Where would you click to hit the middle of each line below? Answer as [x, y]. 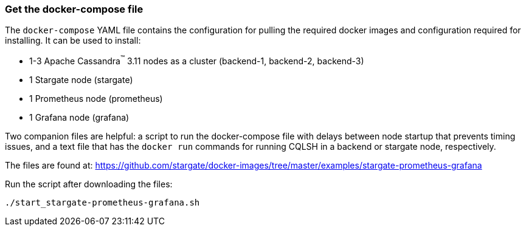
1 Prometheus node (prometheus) [96, 99]
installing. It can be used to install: [73, 41]
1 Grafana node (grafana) [79, 118]
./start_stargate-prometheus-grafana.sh [102, 203]
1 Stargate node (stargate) [81, 80]
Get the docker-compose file [74, 9]
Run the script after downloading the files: [89, 184]
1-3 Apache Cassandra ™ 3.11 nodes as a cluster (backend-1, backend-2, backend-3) [197, 60]
